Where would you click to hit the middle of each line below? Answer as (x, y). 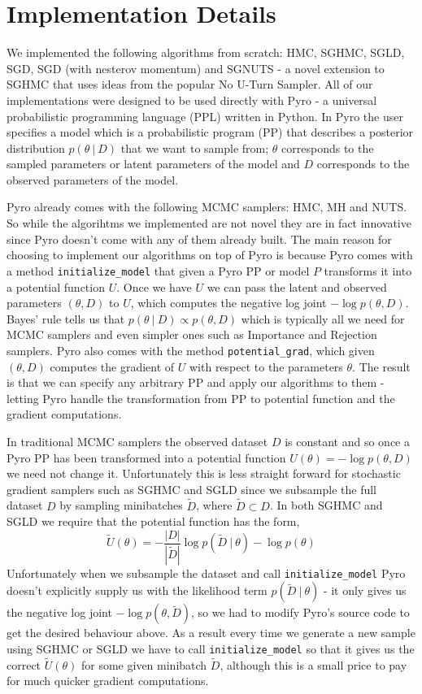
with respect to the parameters (266, 366)
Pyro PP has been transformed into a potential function (146, 457)
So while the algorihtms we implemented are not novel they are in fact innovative (209, 223)
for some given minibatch (144, 664)
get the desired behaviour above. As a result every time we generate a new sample (211, 633)
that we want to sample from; (195, 147)
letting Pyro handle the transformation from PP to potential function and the (201, 398)
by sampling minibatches (121, 505)
